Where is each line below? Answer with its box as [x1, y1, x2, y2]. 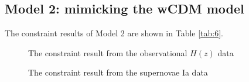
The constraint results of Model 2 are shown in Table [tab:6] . [5, 27, 224, 39]
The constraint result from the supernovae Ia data [28, 66, 208, 78]
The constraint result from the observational [28, 46, 187, 59]
